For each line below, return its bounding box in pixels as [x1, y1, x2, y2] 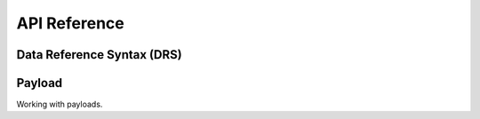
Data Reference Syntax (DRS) [16, 47, 182, 62]
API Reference [16, 13, 124, 33]
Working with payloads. [16, 99, 103, 110]
